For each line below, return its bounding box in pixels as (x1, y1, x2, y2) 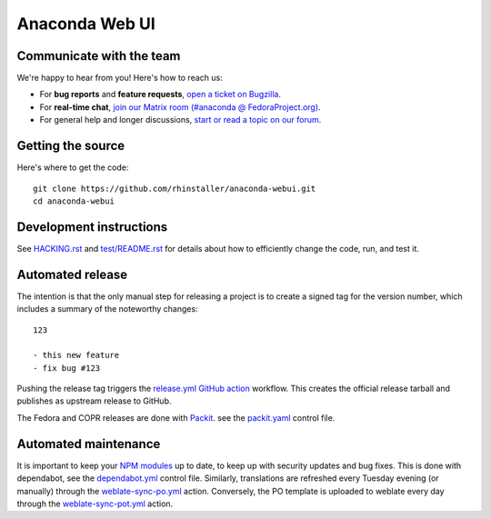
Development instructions (16, 219, 168, 235)
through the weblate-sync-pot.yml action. (16, 498, 174, 509)
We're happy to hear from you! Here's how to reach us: (16, 73, 223, 84)
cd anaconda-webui (33, 195, 115, 206)
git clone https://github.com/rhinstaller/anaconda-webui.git (33, 183, 316, 194)
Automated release (16, 266, 128, 282)
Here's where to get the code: (16, 162, 129, 173)
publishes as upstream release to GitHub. (16, 395, 172, 406)
